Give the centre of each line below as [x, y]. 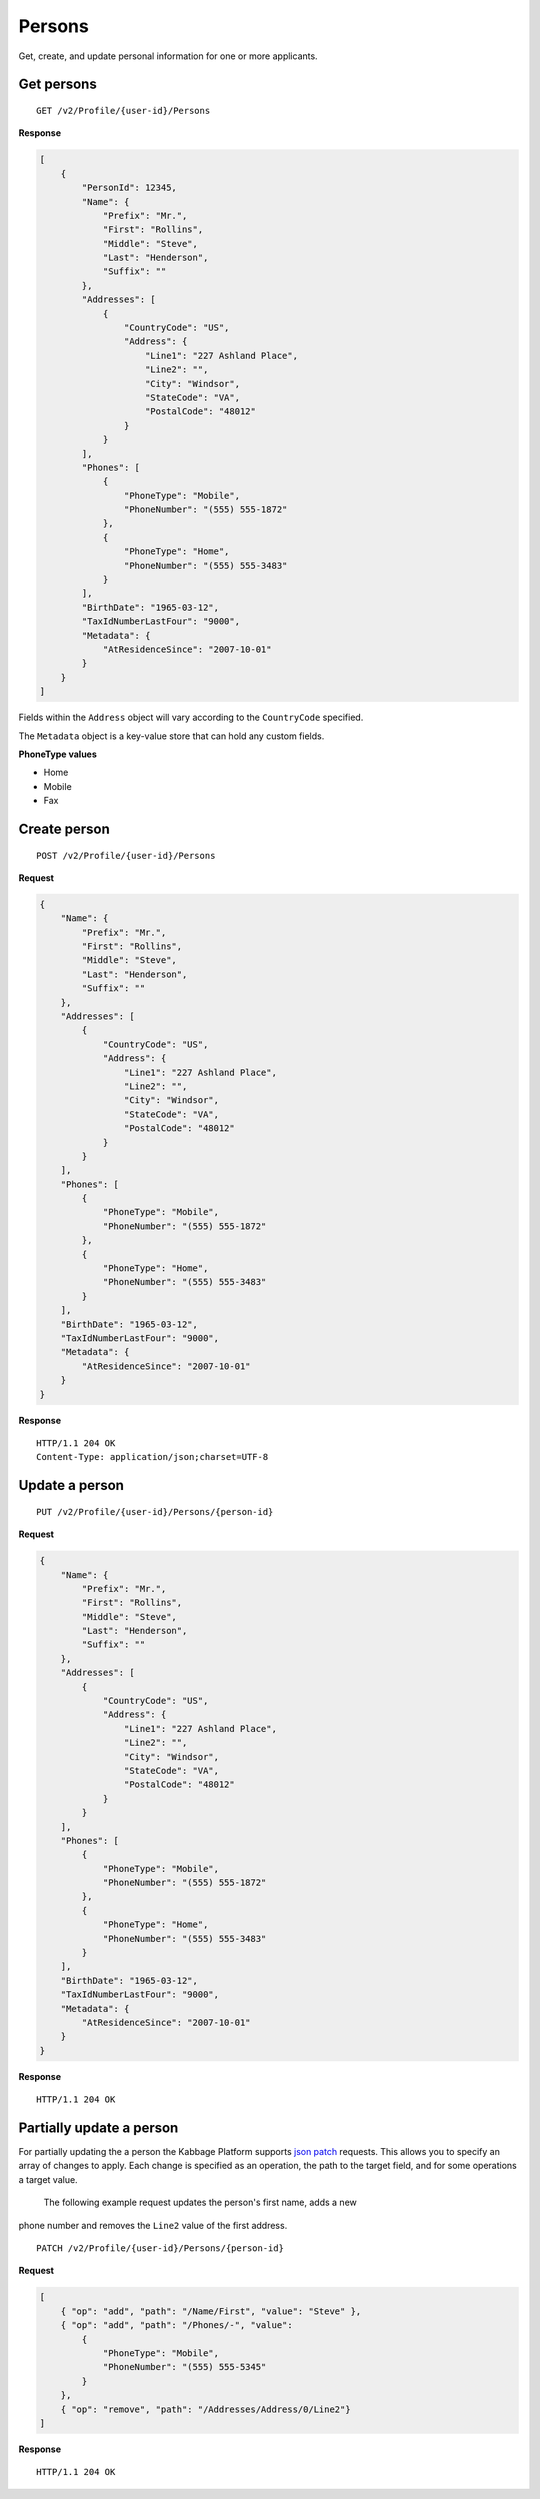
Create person [64, 828]
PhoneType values [57, 754]
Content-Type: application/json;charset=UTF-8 [152, 1457]
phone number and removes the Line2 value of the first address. [153, 2225]
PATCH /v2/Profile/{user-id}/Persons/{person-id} [160, 2248]
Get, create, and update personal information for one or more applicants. [168, 56]
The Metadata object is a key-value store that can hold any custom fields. [171, 736]
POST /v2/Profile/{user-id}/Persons [126, 855]
